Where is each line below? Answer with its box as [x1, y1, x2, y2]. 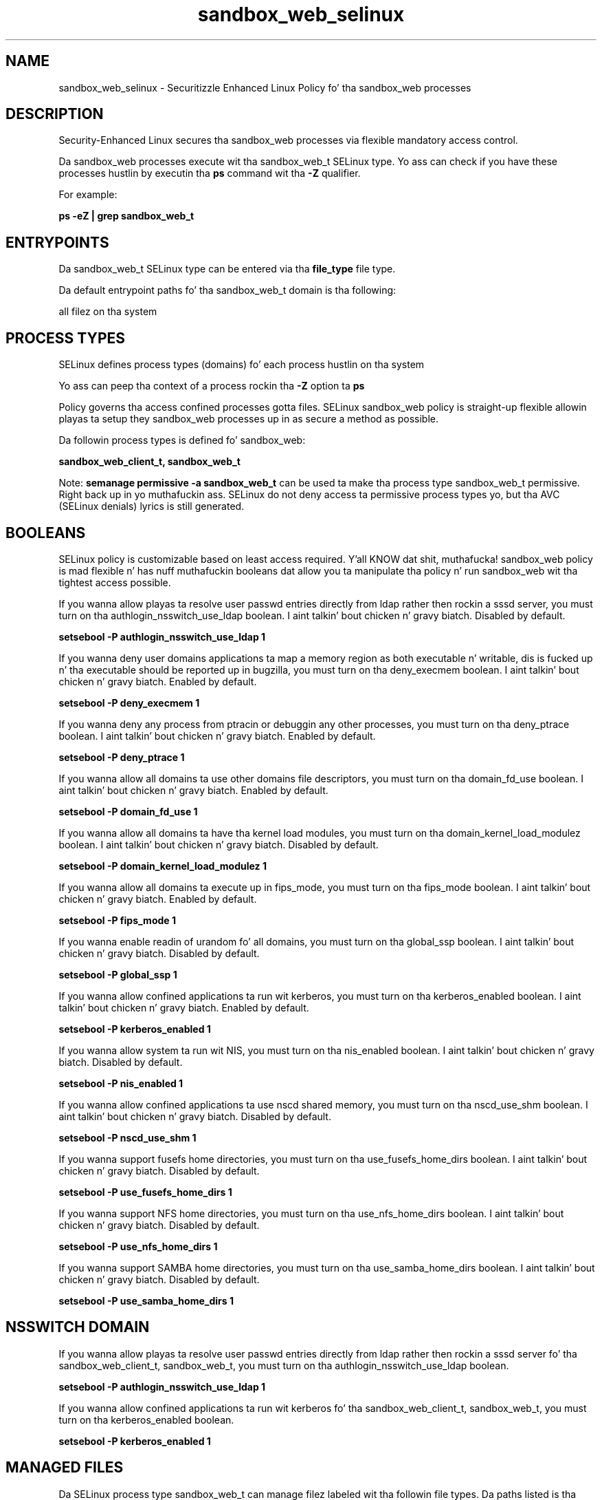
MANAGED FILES [5, 1459, 124, 1477]
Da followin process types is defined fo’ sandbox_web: [58, 434, 306, 447]
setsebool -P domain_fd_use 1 [58, 805, 198, 817]
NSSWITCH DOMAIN [5, 1318, 150, 1336]
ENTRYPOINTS [5, 233, 109, 251]
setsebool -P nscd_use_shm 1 [58, 1131, 197, 1144]
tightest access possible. [58, 576, 171, 588]
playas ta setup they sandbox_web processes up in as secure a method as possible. [58, 413, 439, 425]
